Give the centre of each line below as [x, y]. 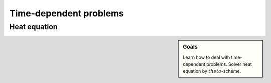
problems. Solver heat [229, 64]
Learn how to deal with [207, 57]
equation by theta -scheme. [212, 71]
